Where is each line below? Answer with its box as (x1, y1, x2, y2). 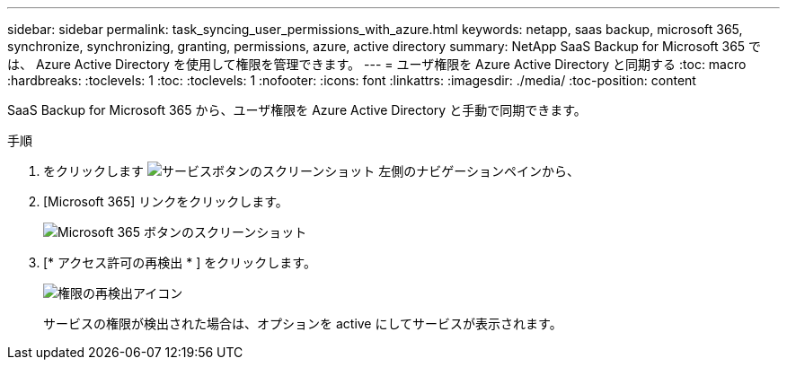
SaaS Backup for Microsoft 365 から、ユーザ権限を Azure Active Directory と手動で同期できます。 (7, 102, 587, 118)
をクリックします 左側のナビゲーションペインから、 (43, 163, 579, 179)
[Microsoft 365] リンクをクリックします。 (43, 194, 288, 209)
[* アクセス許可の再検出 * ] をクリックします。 (43, 255, 316, 270)
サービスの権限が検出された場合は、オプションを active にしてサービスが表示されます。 (43, 316, 562, 331)
